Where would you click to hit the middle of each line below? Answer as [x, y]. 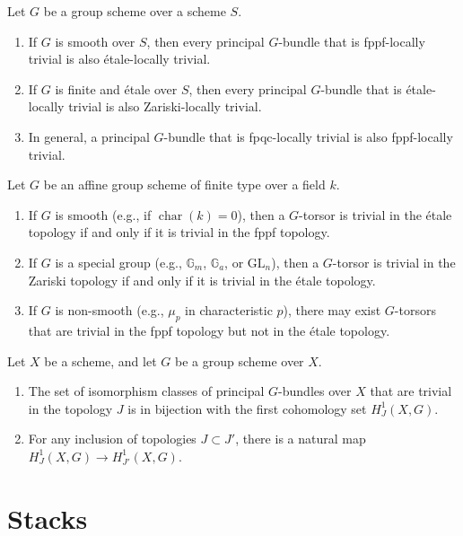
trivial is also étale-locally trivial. [119, 59]
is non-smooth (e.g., [109, 310]
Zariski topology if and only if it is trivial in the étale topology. [202, 280]
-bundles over [315, 391]
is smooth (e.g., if [103, 214]
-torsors [415, 310]
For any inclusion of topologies [112, 439]
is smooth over [95, 41]
